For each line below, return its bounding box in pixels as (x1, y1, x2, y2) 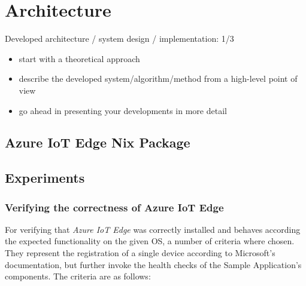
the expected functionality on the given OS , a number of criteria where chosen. (5, 235, 295, 247)
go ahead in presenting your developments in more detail (19, 104, 227, 116)
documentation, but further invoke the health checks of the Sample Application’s (5, 258, 302, 270)
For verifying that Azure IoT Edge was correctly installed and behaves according (5, 223, 301, 235)
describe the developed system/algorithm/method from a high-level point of (19, 72, 298, 85)
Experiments (5, 168, 85, 187)
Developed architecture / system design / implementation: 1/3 (5, 32, 234, 45)
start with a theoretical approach (19, 52, 140, 64)
